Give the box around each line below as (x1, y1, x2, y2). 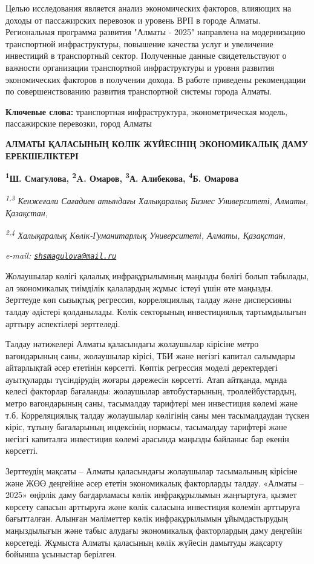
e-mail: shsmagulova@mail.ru (5, 249, 117, 262)
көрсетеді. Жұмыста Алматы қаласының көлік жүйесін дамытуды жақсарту (5, 536, 283, 548)
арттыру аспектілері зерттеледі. (5, 317, 120, 330)
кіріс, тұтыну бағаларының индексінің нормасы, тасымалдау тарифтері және (5, 420, 287, 433)
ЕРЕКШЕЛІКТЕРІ (5, 149, 79, 162)
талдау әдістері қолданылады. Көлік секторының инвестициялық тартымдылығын (5, 305, 307, 317)
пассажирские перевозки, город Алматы (5, 117, 152, 130)
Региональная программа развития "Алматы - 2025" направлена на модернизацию (5, 25, 306, 38)
